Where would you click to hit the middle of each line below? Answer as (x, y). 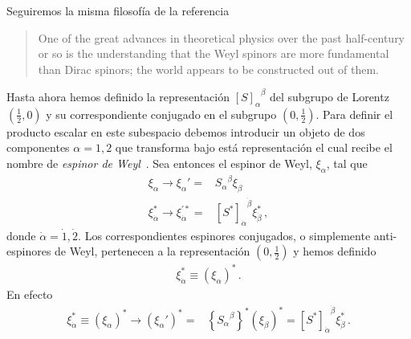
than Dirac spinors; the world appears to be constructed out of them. (209, 69)
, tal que (347, 163)
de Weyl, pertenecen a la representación (153, 251)
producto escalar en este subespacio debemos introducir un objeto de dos (186, 131)
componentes (38, 147)
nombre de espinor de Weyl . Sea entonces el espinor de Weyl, (159, 163)
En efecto (30, 294)
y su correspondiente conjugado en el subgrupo (161, 114)
